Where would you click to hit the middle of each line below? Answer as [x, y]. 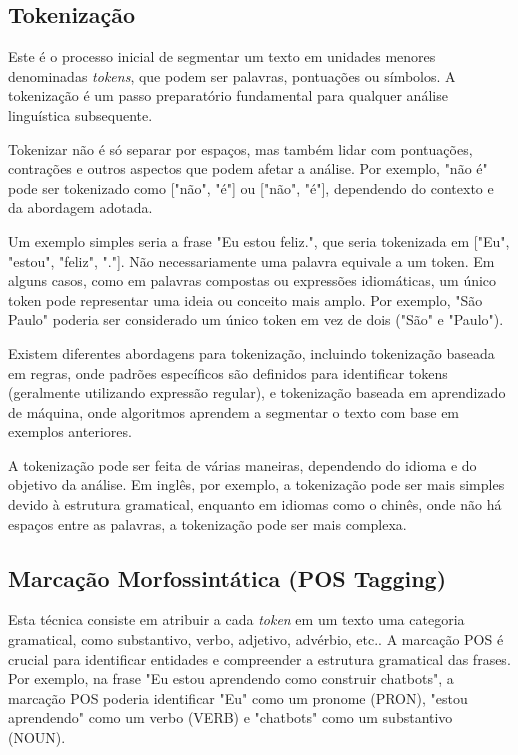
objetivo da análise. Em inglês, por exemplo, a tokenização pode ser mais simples [256, 484]
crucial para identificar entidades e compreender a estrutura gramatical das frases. [259, 658]
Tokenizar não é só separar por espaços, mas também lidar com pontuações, [240, 148]
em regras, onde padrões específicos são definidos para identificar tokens [228, 372]
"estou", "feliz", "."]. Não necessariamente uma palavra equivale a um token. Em [251, 260]
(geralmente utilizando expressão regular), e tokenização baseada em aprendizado [257, 392]
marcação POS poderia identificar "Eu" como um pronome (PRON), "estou [238, 697]
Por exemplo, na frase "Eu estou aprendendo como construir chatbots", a [231, 678]
